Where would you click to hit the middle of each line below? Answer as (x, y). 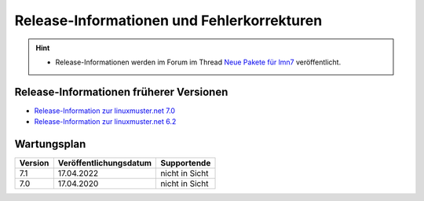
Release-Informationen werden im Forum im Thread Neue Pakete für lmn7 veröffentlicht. (198, 62)
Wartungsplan (50, 144)
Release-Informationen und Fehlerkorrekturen (168, 20)
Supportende (186, 163)
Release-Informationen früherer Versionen (121, 91)
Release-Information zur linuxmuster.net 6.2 (105, 122)
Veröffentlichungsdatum (105, 163)
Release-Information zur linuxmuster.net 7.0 (105, 111)
